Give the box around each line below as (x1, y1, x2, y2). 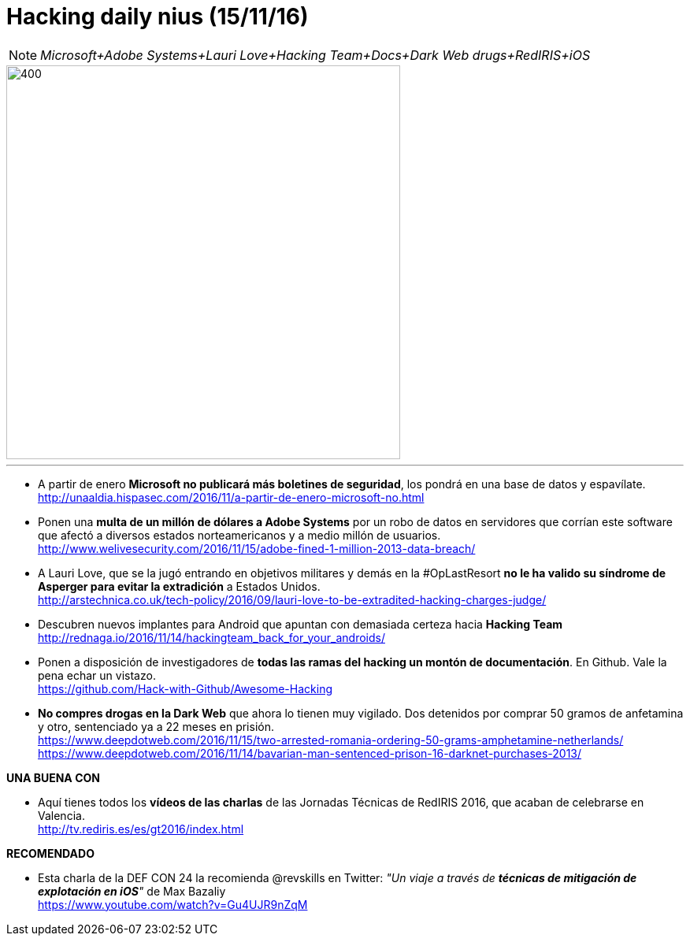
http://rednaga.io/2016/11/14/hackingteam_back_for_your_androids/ (38, 630, 385, 644)
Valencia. (38, 808, 85, 822)
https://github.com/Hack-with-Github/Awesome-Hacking (38, 681, 333, 695)
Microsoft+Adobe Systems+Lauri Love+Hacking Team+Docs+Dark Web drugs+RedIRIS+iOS (40, 46, 591, 63)
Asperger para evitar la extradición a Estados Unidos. (38, 579, 321, 593)
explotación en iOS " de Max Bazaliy (38, 884, 226, 898)
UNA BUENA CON (6, 770, 100, 784)
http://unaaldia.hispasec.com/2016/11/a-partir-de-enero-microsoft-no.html (38, 490, 425, 504)
